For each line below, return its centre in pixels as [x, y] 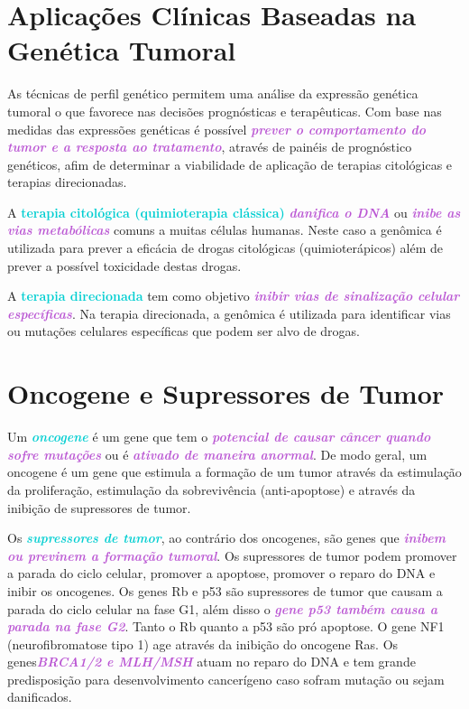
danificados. [40, 697]
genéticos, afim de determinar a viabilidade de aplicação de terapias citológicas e [230, 164]
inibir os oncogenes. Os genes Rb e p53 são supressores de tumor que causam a [225, 590]
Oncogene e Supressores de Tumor [226, 393]
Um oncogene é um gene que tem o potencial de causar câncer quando [219, 437]
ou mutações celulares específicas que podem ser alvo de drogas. [184, 331]
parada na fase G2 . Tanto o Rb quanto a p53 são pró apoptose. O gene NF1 [226, 626]
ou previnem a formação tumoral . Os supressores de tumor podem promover [232, 555]
